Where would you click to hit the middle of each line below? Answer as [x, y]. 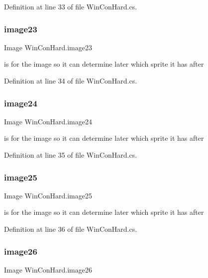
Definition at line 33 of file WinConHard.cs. [71, 6]
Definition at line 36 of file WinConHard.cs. [71, 229]
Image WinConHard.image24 [48, 121]
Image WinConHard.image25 [48, 195]
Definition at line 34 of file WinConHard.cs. [71, 81]
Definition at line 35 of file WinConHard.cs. [71, 155]
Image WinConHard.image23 [48, 47]
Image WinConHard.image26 [48, 269]
